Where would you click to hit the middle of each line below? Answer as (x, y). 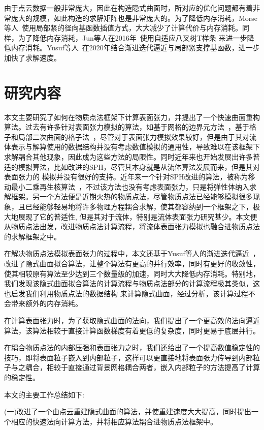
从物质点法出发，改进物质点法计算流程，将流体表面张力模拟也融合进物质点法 (132, 226)
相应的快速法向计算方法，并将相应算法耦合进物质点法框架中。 (114, 421)
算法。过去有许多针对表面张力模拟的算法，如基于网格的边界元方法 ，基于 (127, 127)
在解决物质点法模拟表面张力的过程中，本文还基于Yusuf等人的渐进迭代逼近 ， (132, 253)
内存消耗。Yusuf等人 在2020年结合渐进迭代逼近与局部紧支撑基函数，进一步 (135, 48)
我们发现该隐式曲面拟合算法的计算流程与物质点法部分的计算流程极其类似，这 (132, 283)
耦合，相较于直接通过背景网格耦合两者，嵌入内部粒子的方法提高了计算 (142, 367)
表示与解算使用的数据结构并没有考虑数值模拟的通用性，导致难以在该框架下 (135, 147)
